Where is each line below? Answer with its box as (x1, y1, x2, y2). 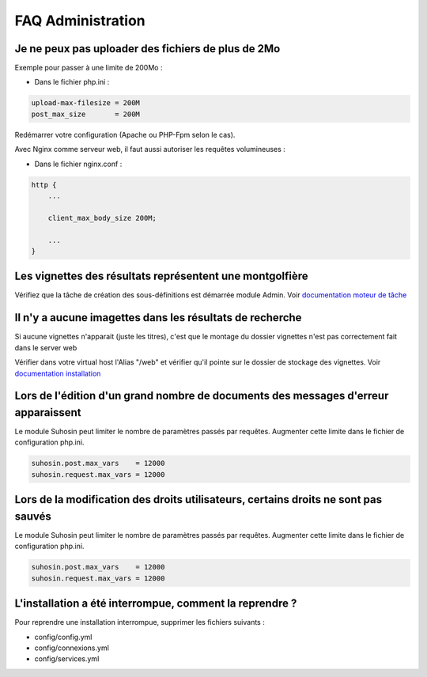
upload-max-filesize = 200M (31, 99, 140, 108)
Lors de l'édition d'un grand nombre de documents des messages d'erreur (14, 389, 389, 403)
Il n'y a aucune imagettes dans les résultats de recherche (14, 311, 302, 324)
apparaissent (14, 406, 82, 419)
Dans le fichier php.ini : (34, 78, 110, 87)
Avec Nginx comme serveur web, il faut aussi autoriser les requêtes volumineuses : (14, 145, 286, 154)
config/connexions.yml (34, 643, 110, 652)
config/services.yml (34, 654, 100, 664)
